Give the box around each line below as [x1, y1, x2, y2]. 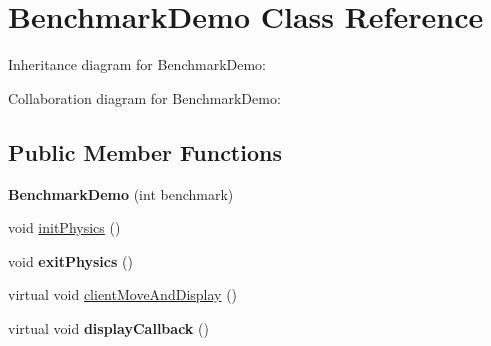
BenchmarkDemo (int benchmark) [8, 183, 234, 204]
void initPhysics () [8, 217, 121, 238]
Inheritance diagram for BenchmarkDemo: [8, 54, 266, 75]
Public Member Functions [8, 136, 282, 167]
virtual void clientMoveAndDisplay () [8, 284, 238, 305]
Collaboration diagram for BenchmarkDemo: [8, 87, 281, 108]
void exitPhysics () [8, 250, 133, 271]
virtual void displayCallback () [8, 317, 209, 338]
